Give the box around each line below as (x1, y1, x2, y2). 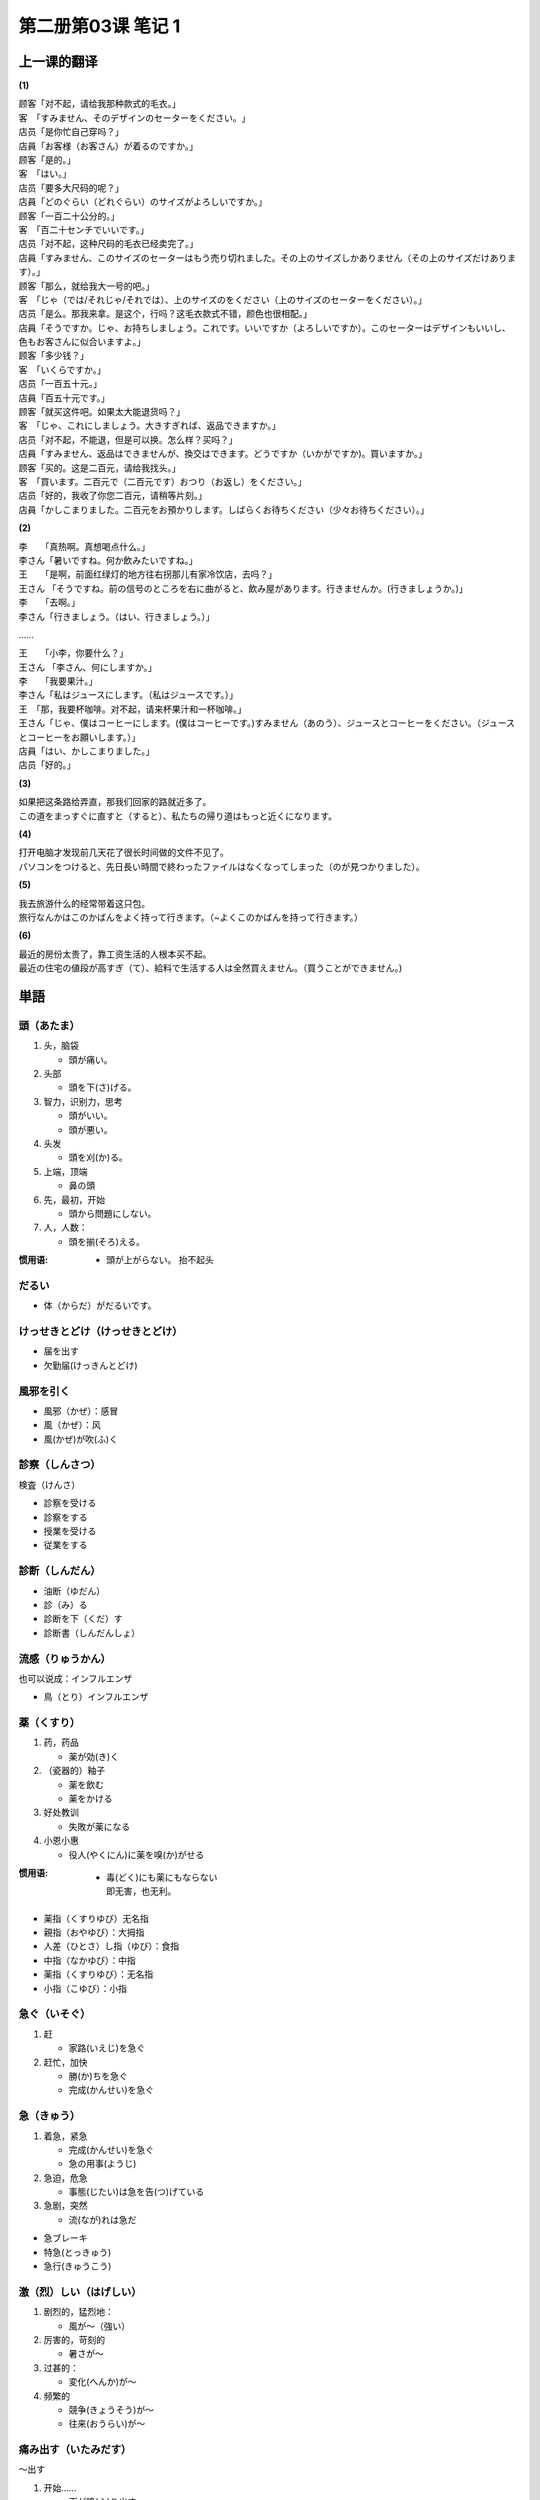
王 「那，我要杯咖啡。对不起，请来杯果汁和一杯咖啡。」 (18, 703, 247, 715)
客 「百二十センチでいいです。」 (18, 223, 150, 235)
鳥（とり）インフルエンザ (43, 1691, 149, 1703)
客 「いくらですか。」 (18, 363, 107, 375)
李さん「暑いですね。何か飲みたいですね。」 (18, 554, 199, 566)
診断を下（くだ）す (43, 1613, 123, 1625)
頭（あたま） (18, 1018, 80, 1032)
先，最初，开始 (43, 1193, 105, 1205)
